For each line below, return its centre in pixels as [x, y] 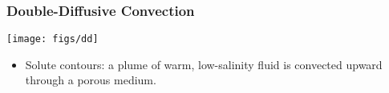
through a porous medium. [91, 80]
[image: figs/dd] [53, 39]
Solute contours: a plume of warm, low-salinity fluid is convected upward [204, 64]
